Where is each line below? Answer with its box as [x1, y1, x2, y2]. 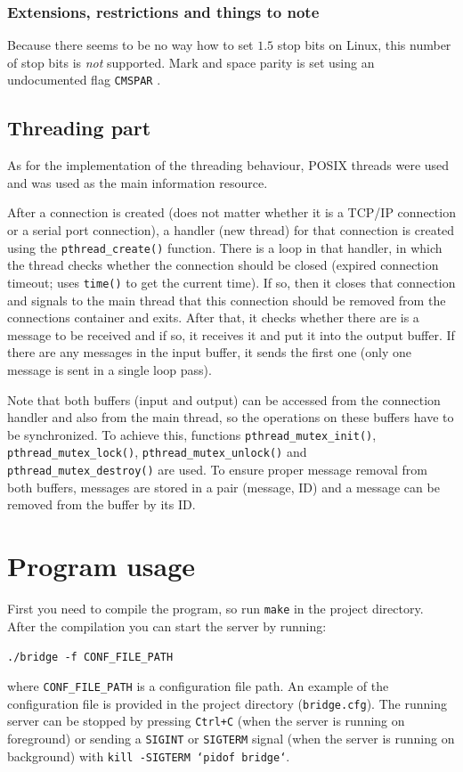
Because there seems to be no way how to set [7, 36, 254, 54]
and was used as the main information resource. [7, 173, 268, 191]
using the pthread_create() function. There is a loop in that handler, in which [7, 238, 443, 256]
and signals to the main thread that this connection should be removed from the [7, 290, 446, 309]
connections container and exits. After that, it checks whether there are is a [7, 308, 419, 327]
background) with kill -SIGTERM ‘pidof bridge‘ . [7, 746, 290, 765]
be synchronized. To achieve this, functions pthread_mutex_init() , [7, 425, 377, 443]
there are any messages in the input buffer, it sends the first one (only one [7, 343, 412, 362]
